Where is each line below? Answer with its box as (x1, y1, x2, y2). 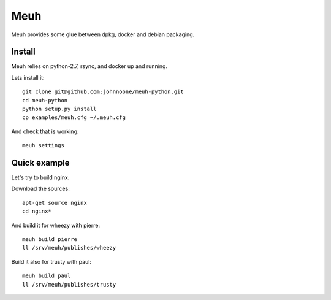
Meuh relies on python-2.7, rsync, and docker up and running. (11, 63, 168, 70)
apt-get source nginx (22, 199, 87, 206)
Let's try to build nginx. (11, 174, 70, 181)
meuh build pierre (22, 236, 78, 243)
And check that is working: (11, 128, 79, 135)
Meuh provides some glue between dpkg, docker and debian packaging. (11, 31, 195, 38)
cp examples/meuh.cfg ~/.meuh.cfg (22, 114, 126, 121)
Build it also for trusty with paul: (11, 258, 92, 265)
